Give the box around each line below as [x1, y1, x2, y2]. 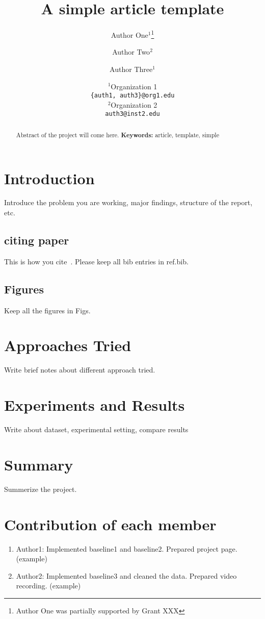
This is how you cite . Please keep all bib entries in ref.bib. [4, 256, 189, 266]
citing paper [4, 232, 69, 248]
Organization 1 [111, 81, 157, 91]
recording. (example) [16, 580, 81, 591]
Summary [4, 454, 73, 475]
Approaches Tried [4, 335, 131, 356]
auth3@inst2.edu [105, 110, 160, 118]
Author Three [110, 63, 153, 74]
